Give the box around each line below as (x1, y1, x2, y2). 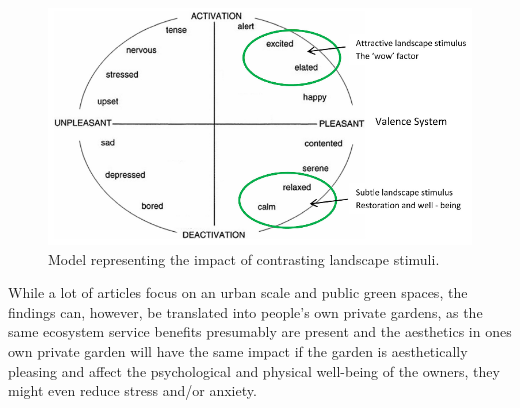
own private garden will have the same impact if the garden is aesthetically (8, 340, 468, 361)
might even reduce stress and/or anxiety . (8, 380, 257, 401)
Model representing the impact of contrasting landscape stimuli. (48, 248, 440, 269)
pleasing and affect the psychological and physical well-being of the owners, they (8, 360, 500, 381)
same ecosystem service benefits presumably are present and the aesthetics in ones (8, 321, 512, 342)
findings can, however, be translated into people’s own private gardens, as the (8, 301, 483, 322)
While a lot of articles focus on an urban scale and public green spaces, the (8, 282, 468, 303)
